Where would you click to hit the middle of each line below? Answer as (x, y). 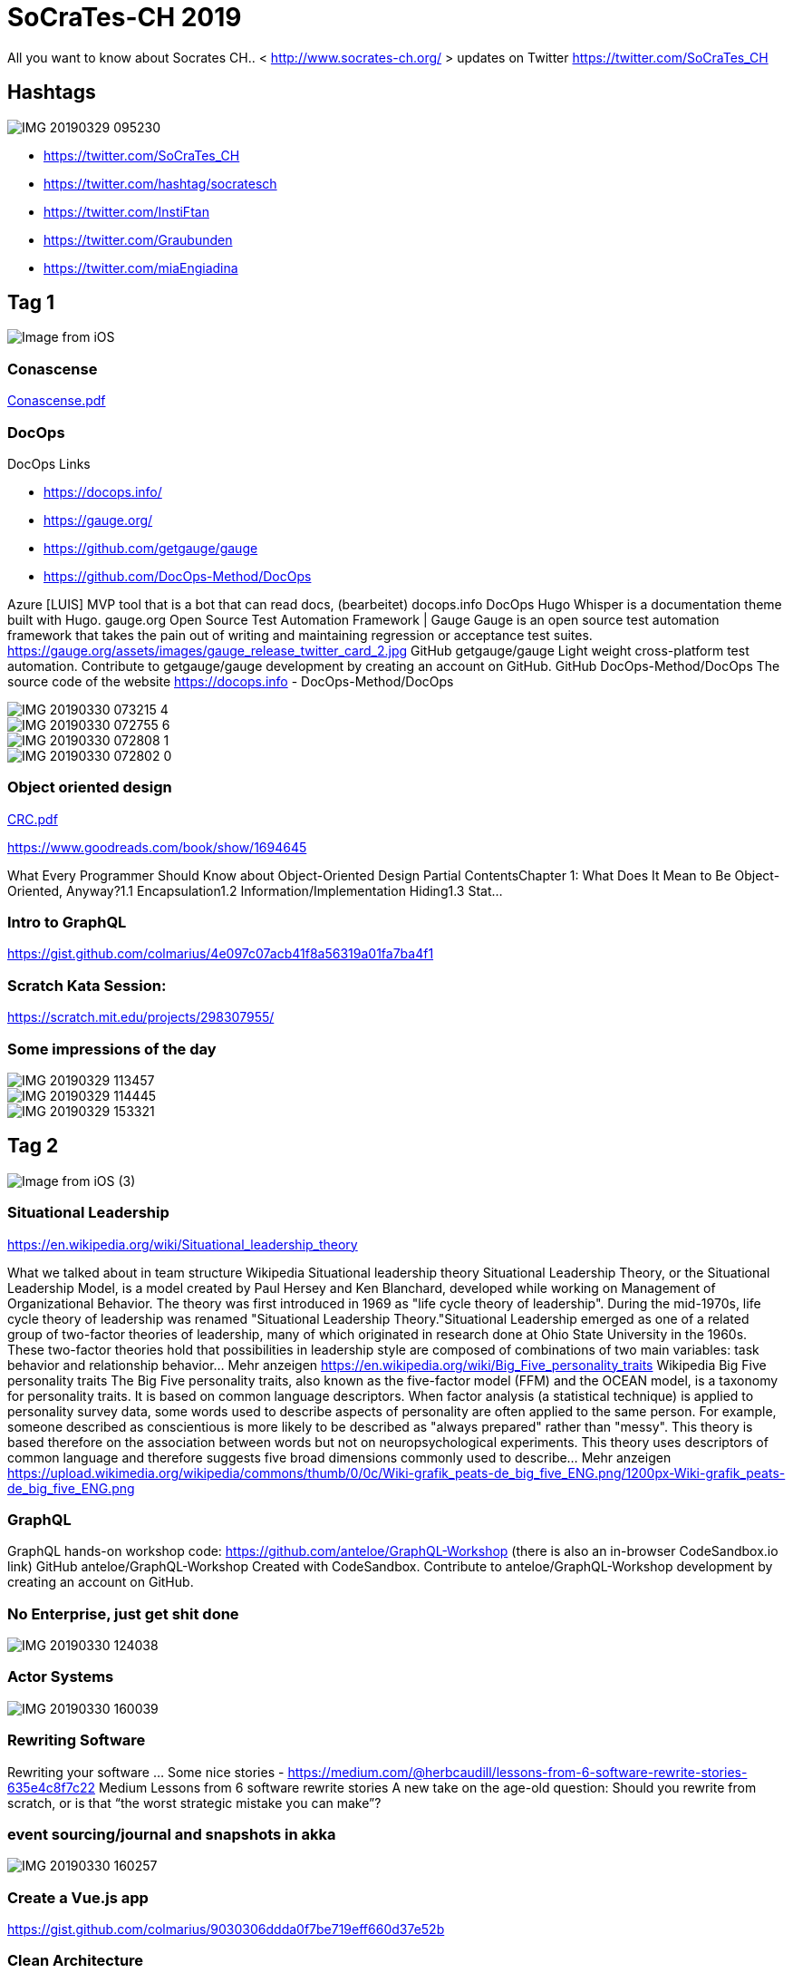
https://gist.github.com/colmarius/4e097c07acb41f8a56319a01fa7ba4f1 (221, 954)
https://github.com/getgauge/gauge (151, 548)
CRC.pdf (33, 819)
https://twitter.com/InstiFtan (126, 211)
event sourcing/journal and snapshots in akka (172, 1834)
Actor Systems (61, 1677)
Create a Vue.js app (78, 1897)
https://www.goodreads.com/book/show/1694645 (157, 847)
